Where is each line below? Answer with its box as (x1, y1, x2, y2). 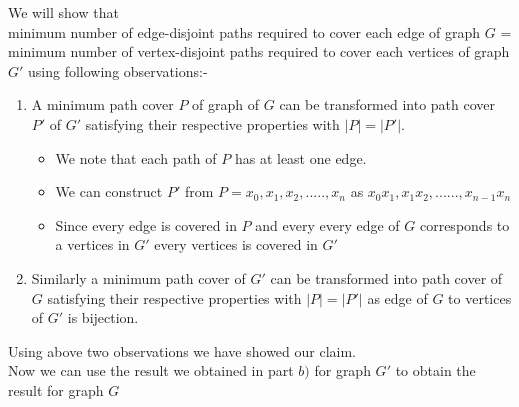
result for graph (8, 379, 104, 400)
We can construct (55, 181, 163, 202)
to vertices (448, 287, 512, 308)
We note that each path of (55, 147, 217, 168)
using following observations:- (28, 60, 208, 81)
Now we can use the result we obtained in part (8, 360, 294, 381)
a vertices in (55, 234, 130, 255)
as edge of (367, 287, 428, 308)
